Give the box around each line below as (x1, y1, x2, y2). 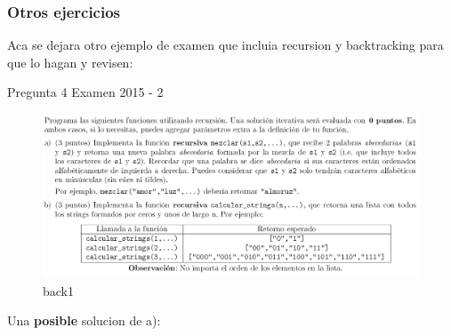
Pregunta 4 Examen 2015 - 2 (7, 83, 164, 101)
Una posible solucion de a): (7, 311, 161, 330)
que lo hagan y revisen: (7, 52, 133, 71)
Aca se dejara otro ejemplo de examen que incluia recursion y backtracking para (7, 36, 444, 54)
